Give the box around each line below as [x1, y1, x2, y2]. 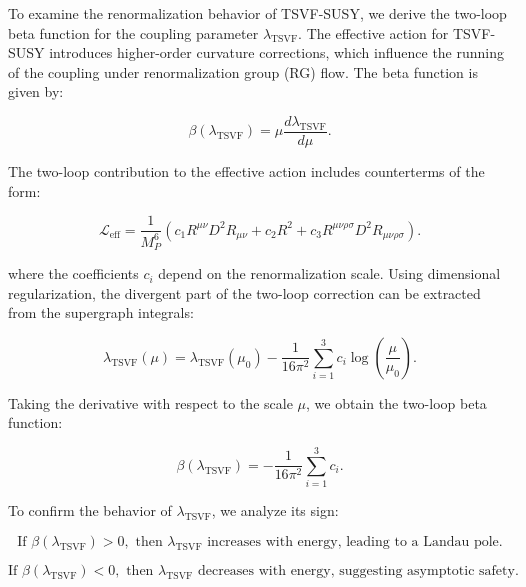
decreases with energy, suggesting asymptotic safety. [197, 563, 519, 578]
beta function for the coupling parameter [8, 22, 259, 43]
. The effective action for [298, 22, 449, 43]
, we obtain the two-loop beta [306, 392, 487, 413]
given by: [8, 81, 64, 102]
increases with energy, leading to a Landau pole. [207, 534, 503, 549]
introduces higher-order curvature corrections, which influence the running [49, 42, 505, 63]
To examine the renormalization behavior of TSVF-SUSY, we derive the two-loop [8, 3, 507, 23]
